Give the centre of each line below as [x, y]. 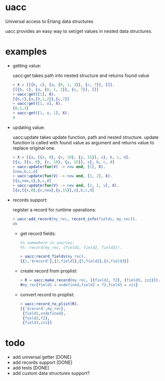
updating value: [29, 127]
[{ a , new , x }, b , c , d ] [32, 181]
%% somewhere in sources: [47, 243]
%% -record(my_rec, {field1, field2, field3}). [71, 247]
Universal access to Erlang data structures [49, 21]
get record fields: [38, 233]
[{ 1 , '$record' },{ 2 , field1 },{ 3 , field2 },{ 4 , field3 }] [74, 261]
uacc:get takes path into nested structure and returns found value [81, 75]
